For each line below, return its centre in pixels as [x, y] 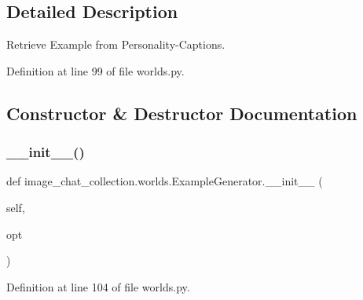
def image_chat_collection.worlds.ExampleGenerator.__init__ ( [165, 181]
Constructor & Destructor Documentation [182, 113]
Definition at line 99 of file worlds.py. [95, 70]
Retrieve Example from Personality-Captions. [116, 44]
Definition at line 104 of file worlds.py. [98, 286]
